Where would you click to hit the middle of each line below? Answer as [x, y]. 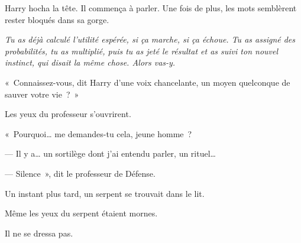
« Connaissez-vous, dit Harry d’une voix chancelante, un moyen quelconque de [148, 82]
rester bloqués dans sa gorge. [57, 19]
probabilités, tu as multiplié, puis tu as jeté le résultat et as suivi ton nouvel [142, 51]
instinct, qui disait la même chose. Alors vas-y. [90, 62]
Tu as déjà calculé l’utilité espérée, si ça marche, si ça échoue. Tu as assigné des [150, 39]
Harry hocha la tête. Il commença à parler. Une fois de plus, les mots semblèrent [151, 8]
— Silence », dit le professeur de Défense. [80, 173]
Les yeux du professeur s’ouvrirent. [68, 114]
